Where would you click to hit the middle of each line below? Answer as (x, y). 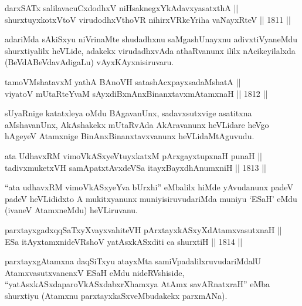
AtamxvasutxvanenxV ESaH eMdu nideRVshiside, (95, 272)
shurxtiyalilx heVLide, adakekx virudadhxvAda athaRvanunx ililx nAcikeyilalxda (150, 50)
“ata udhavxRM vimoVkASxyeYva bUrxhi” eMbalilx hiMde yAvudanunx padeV (149, 187)
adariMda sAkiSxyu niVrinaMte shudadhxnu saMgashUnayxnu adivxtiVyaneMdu (151, 39)
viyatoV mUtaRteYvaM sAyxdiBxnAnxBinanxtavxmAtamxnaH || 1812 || (136, 93)
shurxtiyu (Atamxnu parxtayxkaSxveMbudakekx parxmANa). (116, 295)
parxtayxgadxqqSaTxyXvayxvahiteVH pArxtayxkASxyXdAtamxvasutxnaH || (143, 229)
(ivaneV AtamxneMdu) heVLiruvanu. (71, 210)
